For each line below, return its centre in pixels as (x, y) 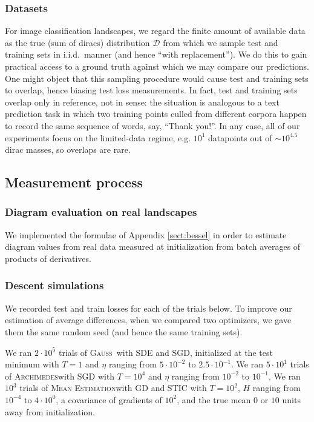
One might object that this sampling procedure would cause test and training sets (157, 78)
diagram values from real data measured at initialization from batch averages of (153, 246)
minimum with (32, 364)
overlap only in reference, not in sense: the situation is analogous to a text (142, 102)
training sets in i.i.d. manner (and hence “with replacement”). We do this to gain (156, 54)
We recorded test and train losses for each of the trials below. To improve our (149, 308)
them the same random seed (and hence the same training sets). (124, 331)
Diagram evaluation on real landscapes (101, 212)
